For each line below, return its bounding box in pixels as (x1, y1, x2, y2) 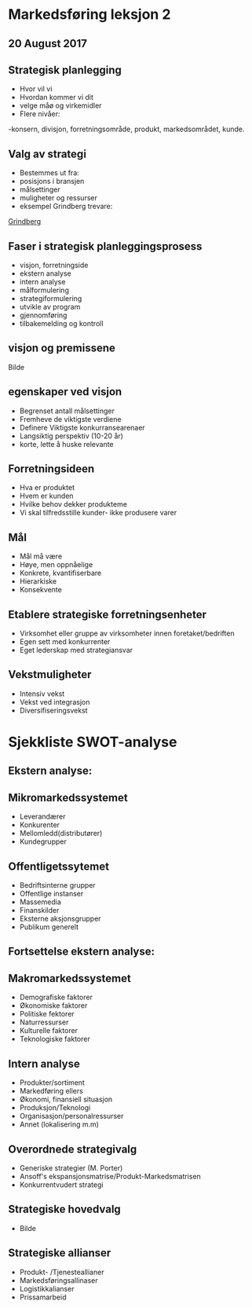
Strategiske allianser (8, 1247, 111, 1260)
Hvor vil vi (19, 84, 53, 93)
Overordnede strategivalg (8, 1142, 137, 1156)
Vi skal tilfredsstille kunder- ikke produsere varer (19, 508, 177, 518)
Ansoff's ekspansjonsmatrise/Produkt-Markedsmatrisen (19, 1171, 202, 1181)
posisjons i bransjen (19, 177, 85, 186)
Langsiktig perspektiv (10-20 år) (19, 431, 124, 441)
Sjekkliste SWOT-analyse (8, 733, 177, 751)
